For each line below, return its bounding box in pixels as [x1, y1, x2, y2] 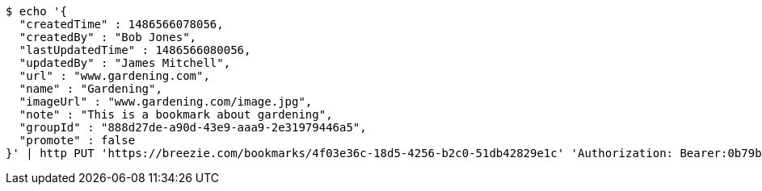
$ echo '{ [6, 5, 67, 18]
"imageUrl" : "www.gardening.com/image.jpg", [19, 95, 313, 108]
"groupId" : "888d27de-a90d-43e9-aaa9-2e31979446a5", [19, 121, 367, 134]
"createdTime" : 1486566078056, [19, 18, 224, 31]
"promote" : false [19, 134, 136, 147]
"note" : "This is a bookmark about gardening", [19, 108, 333, 121]
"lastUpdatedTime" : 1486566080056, [19, 44, 251, 56]
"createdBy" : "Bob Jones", [19, 31, 197, 44]
